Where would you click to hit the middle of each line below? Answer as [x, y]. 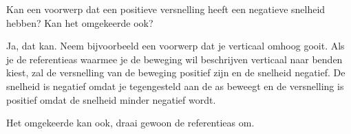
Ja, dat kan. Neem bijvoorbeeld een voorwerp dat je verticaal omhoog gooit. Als [175, 46]
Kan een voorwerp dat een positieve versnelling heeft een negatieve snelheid [166, 9]
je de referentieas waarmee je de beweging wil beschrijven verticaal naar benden [174, 59]
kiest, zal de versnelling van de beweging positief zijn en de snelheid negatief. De [176, 72]
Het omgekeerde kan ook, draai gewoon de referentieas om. [130, 123]
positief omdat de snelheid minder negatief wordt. [111, 99]
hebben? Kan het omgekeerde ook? [80, 22]
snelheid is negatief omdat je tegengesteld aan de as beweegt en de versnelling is [175, 86]
